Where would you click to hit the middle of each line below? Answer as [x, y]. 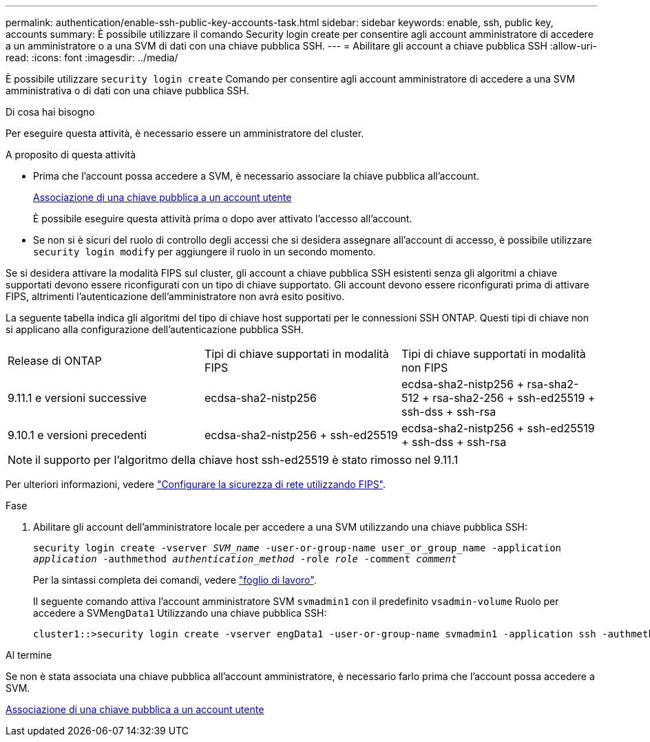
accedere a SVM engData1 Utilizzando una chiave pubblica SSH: [180, 613]
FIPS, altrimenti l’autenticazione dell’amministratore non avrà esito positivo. [175, 296]
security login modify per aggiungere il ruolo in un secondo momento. [205, 252]
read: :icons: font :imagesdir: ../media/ [92, 57]
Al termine [29, 655]
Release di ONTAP [55, 361]
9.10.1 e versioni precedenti [77, 435]
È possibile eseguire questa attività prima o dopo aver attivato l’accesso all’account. [223, 219]
